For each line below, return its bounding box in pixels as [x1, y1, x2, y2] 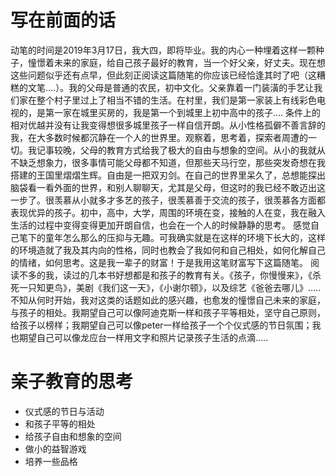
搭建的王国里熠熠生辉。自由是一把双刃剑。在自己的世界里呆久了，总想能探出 [10, 169, 326, 181]
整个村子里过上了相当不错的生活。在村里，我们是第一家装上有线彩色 [36, 94, 317, 106]
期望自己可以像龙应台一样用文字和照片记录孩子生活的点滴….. [18, 331, 269, 343]
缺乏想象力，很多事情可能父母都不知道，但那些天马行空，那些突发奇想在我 [18, 156, 326, 168]
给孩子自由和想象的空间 [24, 430, 122, 442]
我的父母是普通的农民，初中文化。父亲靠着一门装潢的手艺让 [68, 81, 315, 93]
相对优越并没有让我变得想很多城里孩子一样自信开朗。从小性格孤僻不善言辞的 [10, 119, 326, 131]
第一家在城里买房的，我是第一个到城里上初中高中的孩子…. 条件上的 [44, 106, 322, 118]
